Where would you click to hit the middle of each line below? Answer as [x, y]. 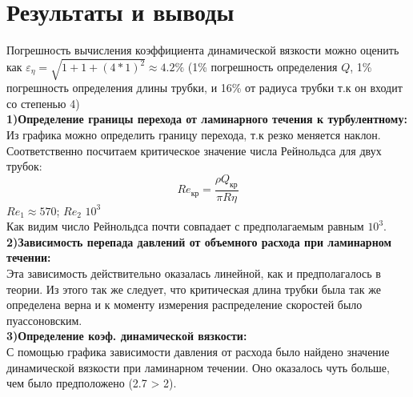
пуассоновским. [44, 320]
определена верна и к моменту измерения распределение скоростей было [184, 305]
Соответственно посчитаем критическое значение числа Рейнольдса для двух [194, 150]
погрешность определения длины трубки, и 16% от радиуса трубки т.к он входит [204, 88]
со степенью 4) [43, 103]
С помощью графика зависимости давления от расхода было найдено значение [198, 351]
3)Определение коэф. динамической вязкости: [127, 336]
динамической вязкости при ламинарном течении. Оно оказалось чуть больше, [198, 367]
